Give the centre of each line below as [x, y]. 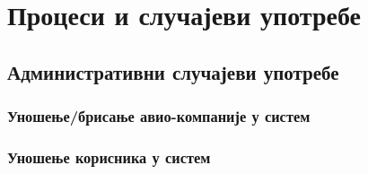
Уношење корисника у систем [109, 157]
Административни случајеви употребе [173, 71]
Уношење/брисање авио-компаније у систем [159, 116]
